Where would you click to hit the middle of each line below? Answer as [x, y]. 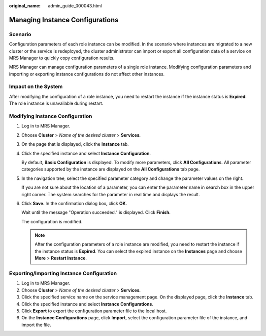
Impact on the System [36, 86]
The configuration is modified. [52, 221]
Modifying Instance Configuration [50, 116]
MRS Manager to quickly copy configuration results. [62, 58]
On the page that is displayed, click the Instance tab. [75, 144]
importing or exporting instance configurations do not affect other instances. [87, 74]
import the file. [36, 325]
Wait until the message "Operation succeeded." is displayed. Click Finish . [96, 212]
